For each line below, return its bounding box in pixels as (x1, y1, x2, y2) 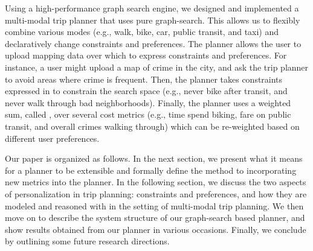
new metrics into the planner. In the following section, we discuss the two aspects (5, 176, 306, 188)
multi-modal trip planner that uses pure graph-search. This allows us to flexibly (5, 13, 300, 26)
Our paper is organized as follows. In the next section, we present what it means (5, 152, 303, 165)
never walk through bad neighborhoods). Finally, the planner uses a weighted (5, 96, 291, 109)
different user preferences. (5, 132, 100, 144)
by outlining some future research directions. (5, 235, 170, 247)
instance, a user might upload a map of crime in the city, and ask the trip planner (5, 60, 309, 73)
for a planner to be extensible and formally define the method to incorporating (5, 164, 297, 176)
